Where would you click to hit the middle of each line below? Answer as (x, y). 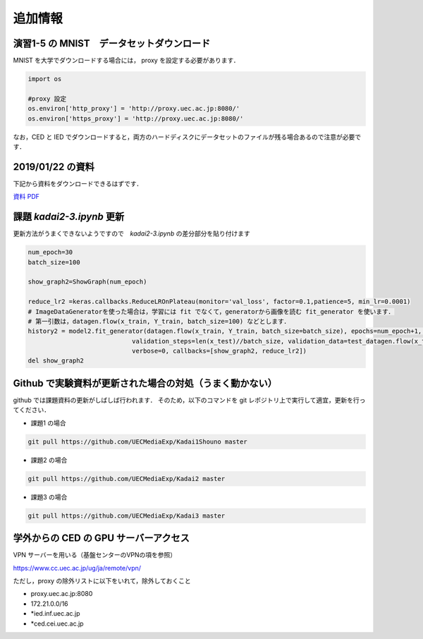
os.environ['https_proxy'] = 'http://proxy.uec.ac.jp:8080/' (136, 118)
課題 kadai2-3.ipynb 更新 (69, 217)
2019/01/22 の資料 (54, 167)
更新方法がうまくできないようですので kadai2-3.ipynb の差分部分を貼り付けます (131, 233)
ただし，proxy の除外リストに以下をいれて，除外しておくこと (102, 580)
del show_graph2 (56, 361)
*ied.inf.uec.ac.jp (55, 614)
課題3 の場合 (49, 497)
